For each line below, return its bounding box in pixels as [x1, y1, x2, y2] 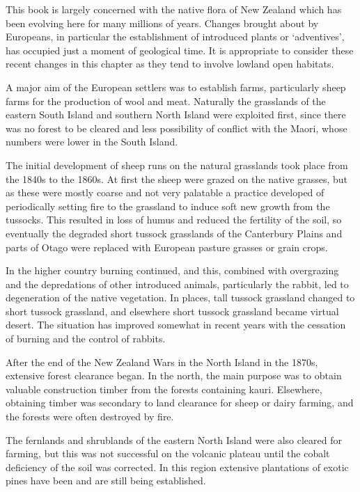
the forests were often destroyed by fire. [6, 409, 174, 424]
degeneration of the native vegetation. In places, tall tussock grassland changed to [6, 290, 355, 305]
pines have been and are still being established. [6, 473, 206, 488]
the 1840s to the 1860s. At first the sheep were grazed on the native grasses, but [6, 171, 348, 186]
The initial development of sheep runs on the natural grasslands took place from [6, 157, 348, 172]
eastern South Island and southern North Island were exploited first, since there [6, 107, 346, 122]
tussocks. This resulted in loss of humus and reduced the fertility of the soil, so [6, 212, 342, 227]
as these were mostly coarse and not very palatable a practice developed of [6, 185, 324, 200]
